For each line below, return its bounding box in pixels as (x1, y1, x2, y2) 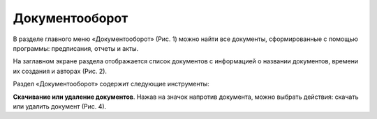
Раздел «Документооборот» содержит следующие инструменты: (13, 80, 209, 88)
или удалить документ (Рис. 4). (13, 102, 107, 111)
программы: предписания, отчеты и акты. (13, 44, 139, 52)
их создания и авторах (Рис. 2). (13, 67, 108, 75)
